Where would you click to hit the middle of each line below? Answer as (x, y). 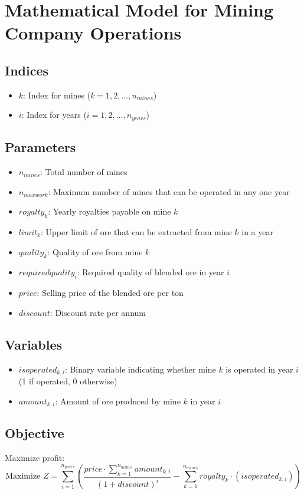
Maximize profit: (35, 458)
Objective (35, 433)
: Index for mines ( (57, 95)
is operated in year (259, 369)
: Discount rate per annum (98, 312)
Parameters (40, 147)
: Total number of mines (84, 172)
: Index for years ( (54, 115)
